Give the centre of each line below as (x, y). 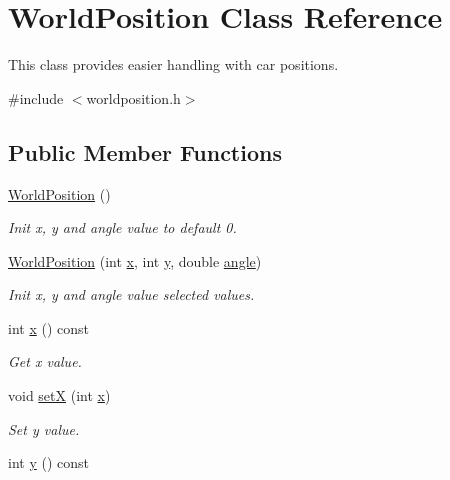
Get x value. (45, 361)
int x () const (48, 327)
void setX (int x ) (59, 395)
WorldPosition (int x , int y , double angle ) (135, 260)
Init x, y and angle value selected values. (131, 294)
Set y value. (44, 428)
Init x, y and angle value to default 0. (122, 227)
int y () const (48, 462)
